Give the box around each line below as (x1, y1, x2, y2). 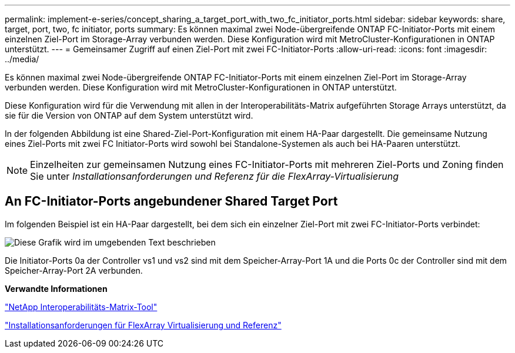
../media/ (5, 54, 39, 64)
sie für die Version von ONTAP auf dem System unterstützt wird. (5, 110, 253, 120)
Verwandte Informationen (5, 283, 108, 294)
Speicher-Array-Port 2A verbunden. (5, 265, 143, 275)
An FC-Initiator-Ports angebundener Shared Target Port (5, 194, 338, 209)
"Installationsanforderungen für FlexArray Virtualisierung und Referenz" (5, 320, 282, 330)
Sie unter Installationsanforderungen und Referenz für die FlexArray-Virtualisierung (30, 170, 399, 182)
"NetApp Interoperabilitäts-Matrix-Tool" (5, 301, 158, 312)
